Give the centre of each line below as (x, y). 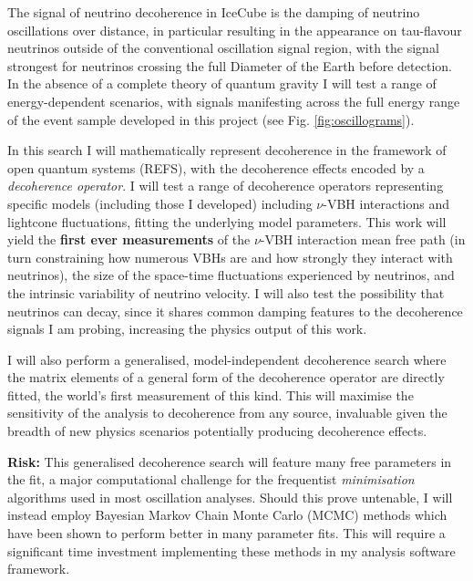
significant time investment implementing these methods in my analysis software (231, 550)
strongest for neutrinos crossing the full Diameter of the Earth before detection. (230, 65)
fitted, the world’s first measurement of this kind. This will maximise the (211, 394)
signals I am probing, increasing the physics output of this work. (187, 329)
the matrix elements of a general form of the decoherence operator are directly (226, 377)
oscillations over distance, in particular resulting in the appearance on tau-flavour (235, 30)
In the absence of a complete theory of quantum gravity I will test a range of (222, 83)
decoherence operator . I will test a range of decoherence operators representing (226, 186)
